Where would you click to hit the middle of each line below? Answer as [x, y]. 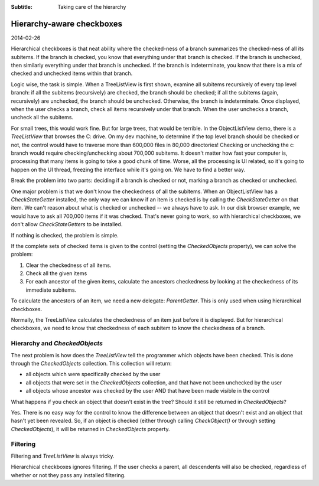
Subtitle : [22, 7]
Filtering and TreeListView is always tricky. [63, 456]
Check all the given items [56, 273]
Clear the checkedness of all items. [69, 265]
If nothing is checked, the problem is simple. [65, 235]
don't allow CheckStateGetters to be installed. [67, 224]
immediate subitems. [51, 290]
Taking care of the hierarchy [92, 7]
